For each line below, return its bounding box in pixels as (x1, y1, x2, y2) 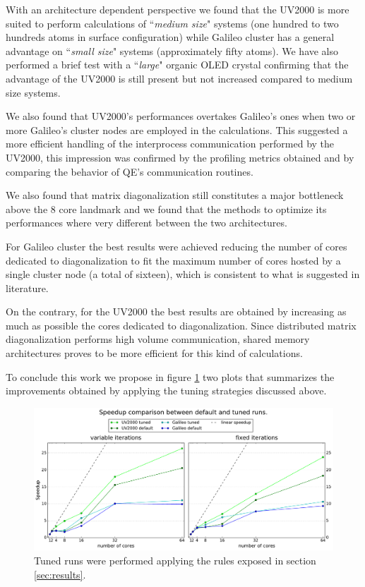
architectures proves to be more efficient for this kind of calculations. (6, 346, 303, 361)
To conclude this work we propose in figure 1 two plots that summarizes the (6, 369, 335, 384)
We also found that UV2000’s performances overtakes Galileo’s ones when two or (6, 109, 356, 123)
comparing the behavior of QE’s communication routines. (6, 164, 253, 178)
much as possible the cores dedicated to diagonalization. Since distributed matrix (6, 317, 357, 332)
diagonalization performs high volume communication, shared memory (6, 332, 310, 346)
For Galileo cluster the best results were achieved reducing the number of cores (6, 238, 347, 253)
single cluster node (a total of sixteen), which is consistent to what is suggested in (6, 267, 360, 282)
